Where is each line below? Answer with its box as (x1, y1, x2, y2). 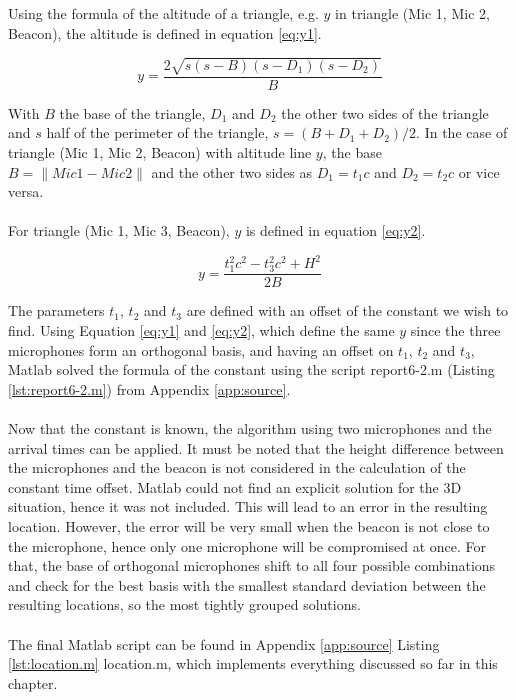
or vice (458, 161, 500, 182)
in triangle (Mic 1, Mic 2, (335, 3, 490, 23)
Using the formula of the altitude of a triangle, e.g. (8, 3, 319, 23)
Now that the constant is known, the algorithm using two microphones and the (8, 418, 492, 439)
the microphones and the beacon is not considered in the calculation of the (8, 457, 466, 478)
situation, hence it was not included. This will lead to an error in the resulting (8, 496, 488, 517)
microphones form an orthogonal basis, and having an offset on (8, 339, 394, 360)
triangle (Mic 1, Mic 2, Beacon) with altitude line (8, 141, 312, 162)
